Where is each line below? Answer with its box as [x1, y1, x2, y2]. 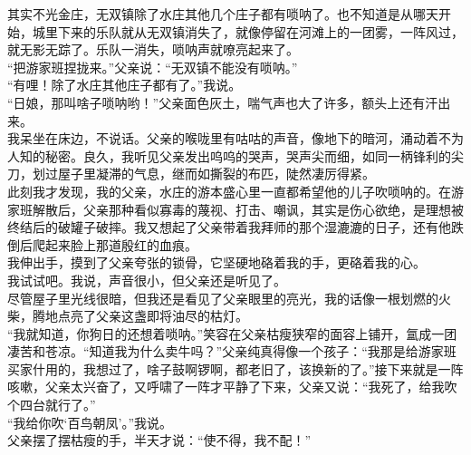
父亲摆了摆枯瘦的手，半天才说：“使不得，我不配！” [7, 431, 312, 450]
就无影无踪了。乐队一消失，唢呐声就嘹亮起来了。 [7, 40, 299, 59]
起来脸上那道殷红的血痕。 [44, 235, 197, 254]
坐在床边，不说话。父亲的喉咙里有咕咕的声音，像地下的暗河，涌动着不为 [32, 129, 464, 148]
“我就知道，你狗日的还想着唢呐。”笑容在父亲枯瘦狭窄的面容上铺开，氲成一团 [7, 324, 457, 343]
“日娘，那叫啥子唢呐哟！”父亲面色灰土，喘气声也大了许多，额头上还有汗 [7, 92, 438, 111]
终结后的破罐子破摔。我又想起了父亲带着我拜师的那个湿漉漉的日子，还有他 [7, 218, 451, 237]
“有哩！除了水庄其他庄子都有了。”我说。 [7, 75, 242, 94]
